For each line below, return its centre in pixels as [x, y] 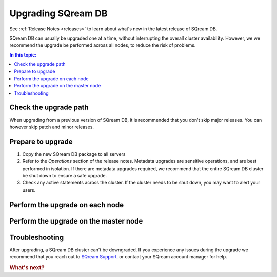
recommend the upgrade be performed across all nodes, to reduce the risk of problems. [103, 45]
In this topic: [23, 54]
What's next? [27, 267]
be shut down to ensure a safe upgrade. [65, 176]
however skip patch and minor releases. [52, 127]
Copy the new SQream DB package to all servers [74, 154]
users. [29, 190]
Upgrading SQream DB [58, 13]
